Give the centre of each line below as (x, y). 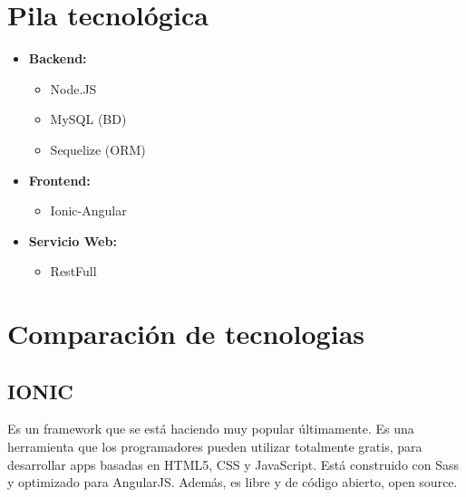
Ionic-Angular (88, 210)
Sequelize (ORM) (98, 149)
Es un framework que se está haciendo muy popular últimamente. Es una (211, 429)
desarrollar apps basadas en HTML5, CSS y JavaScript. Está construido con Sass (233, 464)
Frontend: (59, 180)
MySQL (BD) (88, 119)
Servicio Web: (73, 240)
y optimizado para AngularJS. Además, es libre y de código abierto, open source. (233, 482)
